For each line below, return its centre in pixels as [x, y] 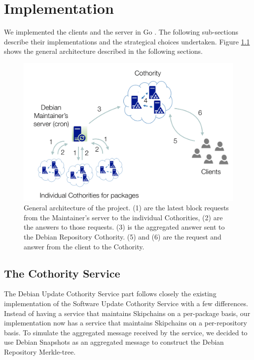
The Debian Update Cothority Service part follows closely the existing [110, 294]
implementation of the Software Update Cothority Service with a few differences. [126, 303]
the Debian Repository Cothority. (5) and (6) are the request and [123, 236]
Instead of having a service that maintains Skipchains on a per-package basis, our [127, 313]
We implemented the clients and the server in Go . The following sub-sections [121, 32]
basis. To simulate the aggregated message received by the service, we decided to [126, 332]
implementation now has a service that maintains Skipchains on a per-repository [126, 323]
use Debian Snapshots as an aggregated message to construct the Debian [114, 342]
